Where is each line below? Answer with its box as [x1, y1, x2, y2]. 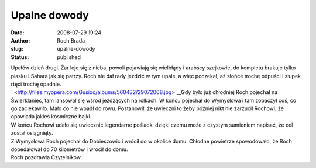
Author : [11, 37, 30, 44]
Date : [11, 29, 25, 36]
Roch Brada [57, 37, 85, 44]
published [57, 53, 81, 61]
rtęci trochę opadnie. [11, 80, 61, 87]
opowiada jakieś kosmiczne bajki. [11, 113, 92, 120]
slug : [11, 45, 23, 52]
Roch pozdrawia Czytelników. [11, 154, 82, 161]
